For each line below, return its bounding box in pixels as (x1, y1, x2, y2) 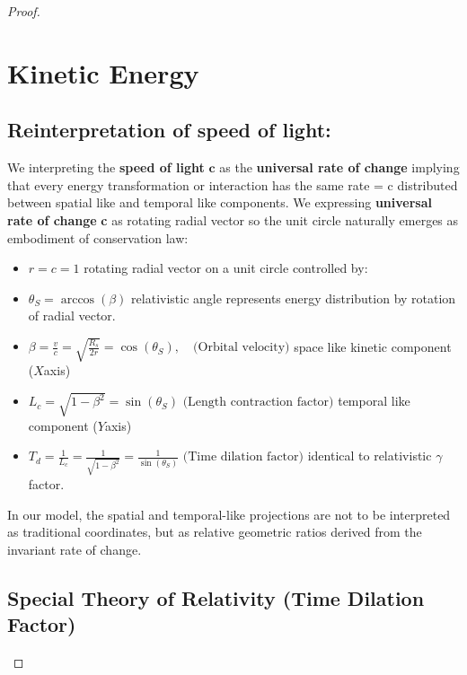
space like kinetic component (294, 337, 452, 355)
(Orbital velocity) (193, 341, 290, 355)
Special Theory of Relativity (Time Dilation (7, 583, 425, 611)
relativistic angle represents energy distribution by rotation (131, 288, 456, 307)
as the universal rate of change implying (219, 158, 460, 177)
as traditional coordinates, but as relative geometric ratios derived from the (7, 522, 422, 541)
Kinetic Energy (7, 54, 199, 91)
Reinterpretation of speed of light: (7, 116, 331, 144)
